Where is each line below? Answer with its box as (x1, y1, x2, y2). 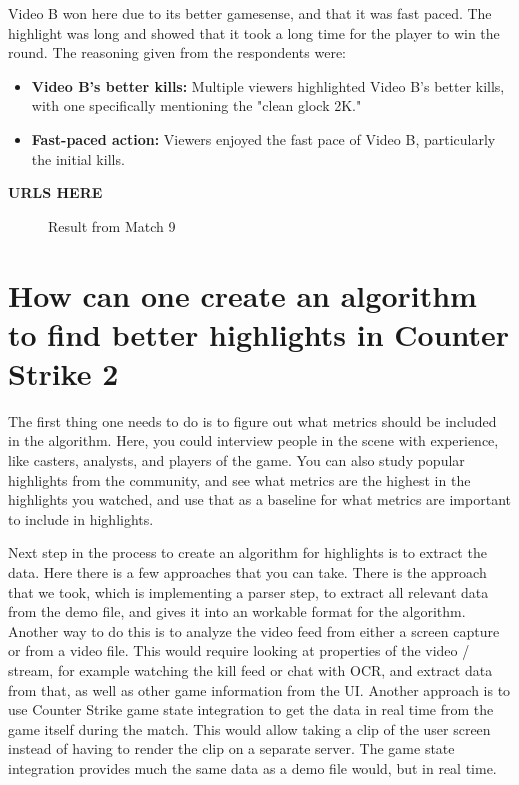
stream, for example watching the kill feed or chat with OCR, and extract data (8, 659, 493, 680)
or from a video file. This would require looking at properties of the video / (8, 640, 470, 661)
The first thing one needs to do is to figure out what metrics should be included (8, 410, 497, 431)
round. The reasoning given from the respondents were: (8, 42, 346, 63)
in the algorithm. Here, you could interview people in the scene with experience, (8, 430, 499, 451)
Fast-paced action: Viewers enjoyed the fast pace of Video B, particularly (31, 128, 496, 149)
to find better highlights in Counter (8, 313, 510, 354)
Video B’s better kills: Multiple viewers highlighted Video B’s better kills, (31, 75, 505, 96)
